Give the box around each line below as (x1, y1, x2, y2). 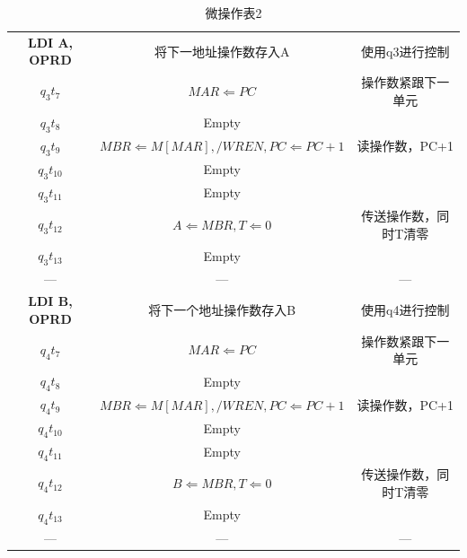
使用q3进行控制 (361, 41, 450, 60)
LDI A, (27, 32, 74, 51)
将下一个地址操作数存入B (148, 301, 296, 319)
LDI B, (28, 292, 73, 310)
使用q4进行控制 (361, 301, 450, 319)
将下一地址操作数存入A (154, 41, 290, 60)
